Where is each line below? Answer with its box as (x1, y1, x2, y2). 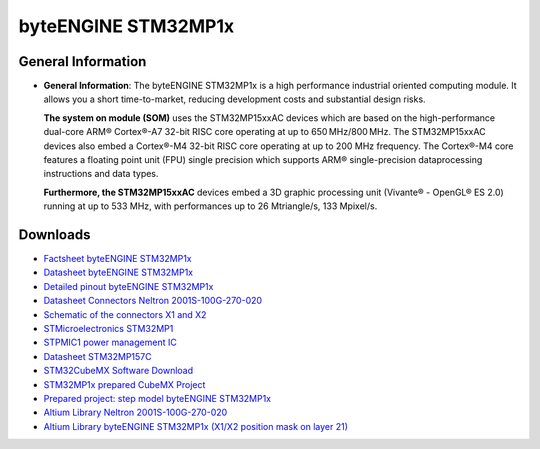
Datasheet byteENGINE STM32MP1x (43, 266, 194, 279)
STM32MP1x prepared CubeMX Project (43, 378, 206, 390)
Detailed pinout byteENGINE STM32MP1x (43, 280, 214, 292)
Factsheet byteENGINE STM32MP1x (43, 253, 192, 265)
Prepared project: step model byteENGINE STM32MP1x (43, 393, 272, 404)
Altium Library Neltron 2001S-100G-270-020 (43, 406, 228, 419)
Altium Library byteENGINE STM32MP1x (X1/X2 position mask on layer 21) (43, 420, 349, 432)
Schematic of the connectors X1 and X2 (43, 308, 207, 320)
